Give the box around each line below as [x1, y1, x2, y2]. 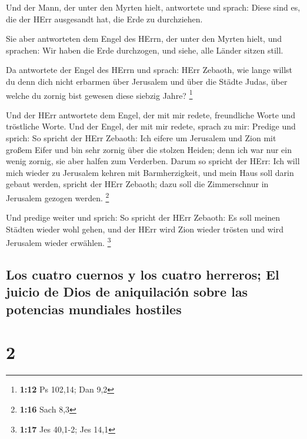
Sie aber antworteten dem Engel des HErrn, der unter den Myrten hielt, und [6, 32, 282, 45]
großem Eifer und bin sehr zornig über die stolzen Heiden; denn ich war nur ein [6, 143, 292, 155]
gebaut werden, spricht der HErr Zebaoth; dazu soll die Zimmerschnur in [6, 178, 269, 190]
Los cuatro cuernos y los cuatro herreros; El [6, 265, 279, 284]
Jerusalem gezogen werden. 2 [6, 189, 109, 204]
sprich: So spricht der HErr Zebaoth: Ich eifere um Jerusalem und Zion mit [6, 132, 276, 144]
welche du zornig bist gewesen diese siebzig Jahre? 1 [6, 87, 193, 101]
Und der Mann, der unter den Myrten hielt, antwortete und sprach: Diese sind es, [6, 1, 301, 13]
